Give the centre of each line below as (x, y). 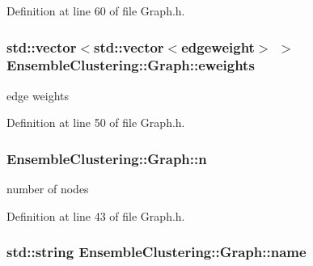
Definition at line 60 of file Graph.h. (96, 11)
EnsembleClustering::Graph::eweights (131, 65)
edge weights (38, 95)
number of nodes (48, 189)
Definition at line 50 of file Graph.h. (96, 122)
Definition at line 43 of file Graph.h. (96, 215)
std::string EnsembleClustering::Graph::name (156, 252)
